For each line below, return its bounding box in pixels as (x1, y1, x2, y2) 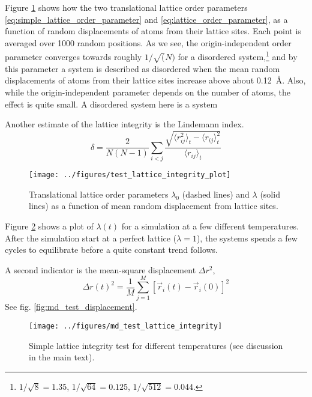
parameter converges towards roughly (5, 50, 142, 63)
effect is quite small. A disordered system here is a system (5, 97, 218, 110)
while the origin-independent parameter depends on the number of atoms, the (5, 85, 290, 98)
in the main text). (29, 351, 95, 363)
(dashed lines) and (182, 187, 250, 200)
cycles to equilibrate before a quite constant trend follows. (5, 243, 218, 256)
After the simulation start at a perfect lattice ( (5, 231, 177, 244)
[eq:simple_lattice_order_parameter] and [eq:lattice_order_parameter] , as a (5, 13, 288, 25)
